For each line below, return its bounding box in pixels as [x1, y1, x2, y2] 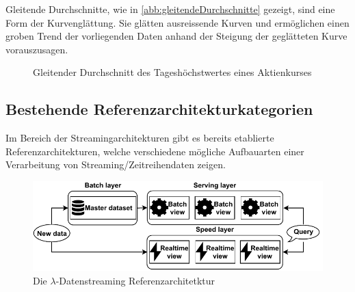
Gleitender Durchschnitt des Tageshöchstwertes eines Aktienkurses [33, 65, 312, 79]
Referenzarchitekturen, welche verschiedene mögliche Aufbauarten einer [5, 144, 304, 158]
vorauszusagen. [5, 42, 68, 56]
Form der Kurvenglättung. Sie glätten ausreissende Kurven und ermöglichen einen [5, 15, 350, 29]
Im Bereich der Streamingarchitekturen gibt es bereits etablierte [5, 131, 274, 145]
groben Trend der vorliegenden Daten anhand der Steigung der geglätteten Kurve [5, 29, 347, 43]
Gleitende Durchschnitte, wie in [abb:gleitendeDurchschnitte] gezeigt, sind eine [5, 2, 335, 16]
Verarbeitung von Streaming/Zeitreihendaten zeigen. [5, 157, 226, 172]
